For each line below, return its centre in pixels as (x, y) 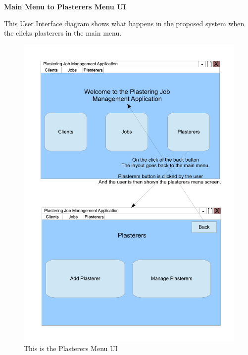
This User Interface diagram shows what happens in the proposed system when (124, 23)
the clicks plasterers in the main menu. (63, 33)
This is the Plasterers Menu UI (71, 348)
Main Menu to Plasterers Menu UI (65, 6)
